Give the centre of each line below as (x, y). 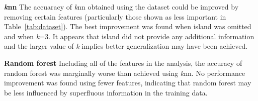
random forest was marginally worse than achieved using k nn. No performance (125, 73)
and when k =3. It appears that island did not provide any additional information (129, 36)
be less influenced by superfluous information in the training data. (106, 92)
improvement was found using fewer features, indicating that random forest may (128, 83)
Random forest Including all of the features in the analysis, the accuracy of (123, 63)
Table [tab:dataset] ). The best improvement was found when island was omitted (128, 26)
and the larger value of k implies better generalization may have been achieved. (126, 46)
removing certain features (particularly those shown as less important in (115, 16)
